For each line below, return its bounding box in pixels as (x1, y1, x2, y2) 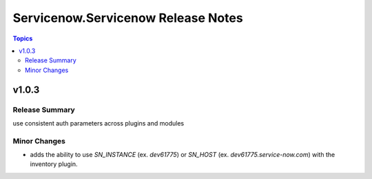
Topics (12, 34, 33, 43)
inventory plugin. (30, 160, 79, 168)
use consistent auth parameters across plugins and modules (12, 119, 185, 127)
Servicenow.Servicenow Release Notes (12, 10, 244, 25)
